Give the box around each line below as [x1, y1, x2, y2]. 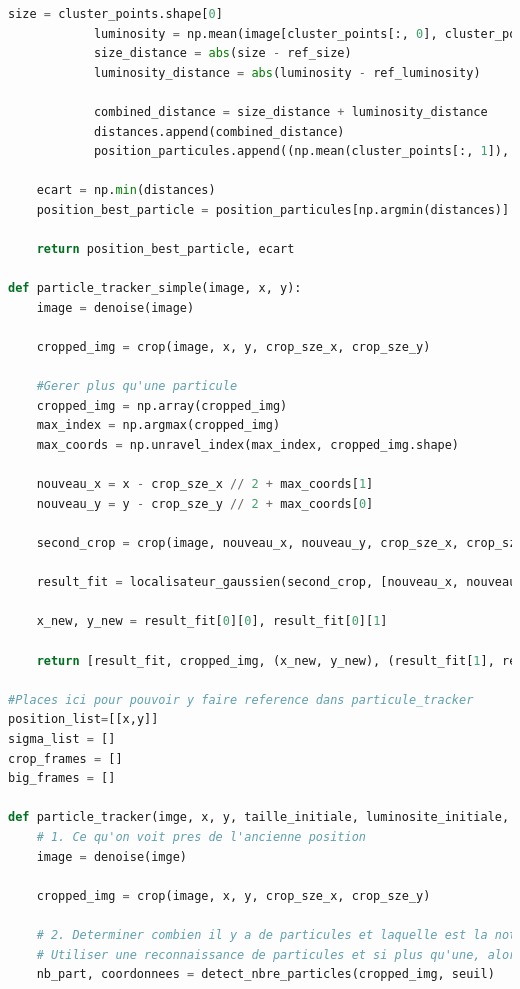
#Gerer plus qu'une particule [36, 379, 238, 394]
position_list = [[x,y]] [8, 712, 159, 727]
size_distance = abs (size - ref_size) [93, 46, 352, 61]
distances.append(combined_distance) [93, 124, 345, 139]
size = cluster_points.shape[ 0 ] [8, 7, 223, 21]
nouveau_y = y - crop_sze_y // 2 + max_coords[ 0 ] [36, 496, 374, 511]
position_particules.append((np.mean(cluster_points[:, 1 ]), [93, 144, 510, 159]
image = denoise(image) [36, 300, 195, 315]
